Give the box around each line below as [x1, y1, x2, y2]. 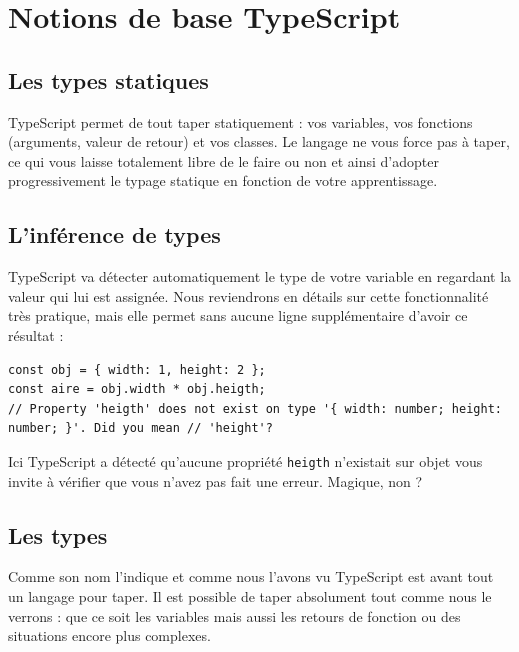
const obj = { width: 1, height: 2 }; [8, 362, 266, 377]
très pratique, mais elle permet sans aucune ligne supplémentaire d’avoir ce [8, 305, 468, 326]
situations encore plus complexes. [8, 625, 211, 646]
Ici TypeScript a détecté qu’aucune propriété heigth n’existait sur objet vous [8, 450, 483, 471]
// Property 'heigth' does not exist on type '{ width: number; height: [8, 401, 502, 416]
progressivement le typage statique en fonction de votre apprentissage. [8, 170, 438, 191]
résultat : [8, 324, 64, 345]
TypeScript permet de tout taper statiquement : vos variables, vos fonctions [8, 111, 473, 132]
